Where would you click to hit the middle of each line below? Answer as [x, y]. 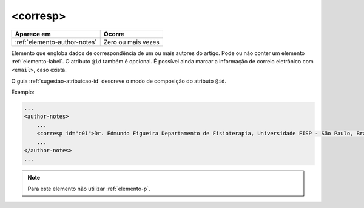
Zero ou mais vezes [132, 42]
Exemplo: [23, 92]
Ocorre [114, 34]
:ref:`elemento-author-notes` [56, 42]
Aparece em [33, 34]
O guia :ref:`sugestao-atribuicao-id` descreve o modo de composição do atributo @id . [119, 81]
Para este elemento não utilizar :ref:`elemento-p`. [89, 189]
